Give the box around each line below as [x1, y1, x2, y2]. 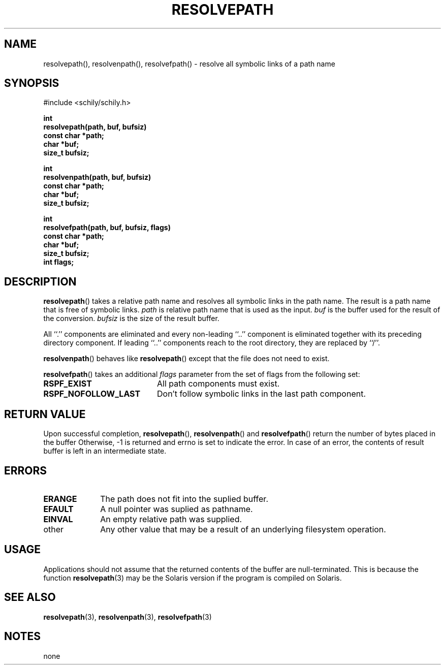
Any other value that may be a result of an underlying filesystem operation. [100, 524, 386, 534]
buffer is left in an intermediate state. [43, 447, 167, 456]
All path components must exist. [156, 378, 280, 389]
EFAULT [43, 503, 74, 514]
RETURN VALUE [4, 407, 86, 421]
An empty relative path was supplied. [100, 514, 242, 524]
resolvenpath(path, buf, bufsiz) [43, 173, 151, 182]
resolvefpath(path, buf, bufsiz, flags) [43, 223, 171, 232]
